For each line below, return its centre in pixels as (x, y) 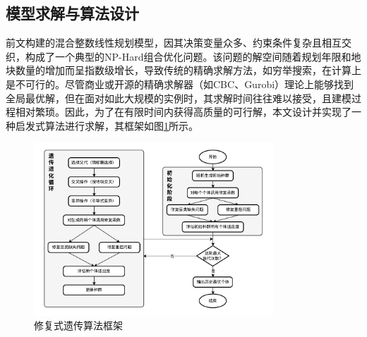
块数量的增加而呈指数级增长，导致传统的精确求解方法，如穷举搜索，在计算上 (183, 70)
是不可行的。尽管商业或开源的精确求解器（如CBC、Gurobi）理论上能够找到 (180, 84)
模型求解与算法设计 (72, 13)
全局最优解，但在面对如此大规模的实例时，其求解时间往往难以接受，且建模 (179, 98)
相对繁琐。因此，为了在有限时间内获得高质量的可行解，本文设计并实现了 (183, 112)
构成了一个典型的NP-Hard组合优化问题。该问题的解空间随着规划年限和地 (193, 56)
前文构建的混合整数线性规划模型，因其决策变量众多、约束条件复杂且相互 (174, 43)
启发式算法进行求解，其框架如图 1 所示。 (107, 125)
